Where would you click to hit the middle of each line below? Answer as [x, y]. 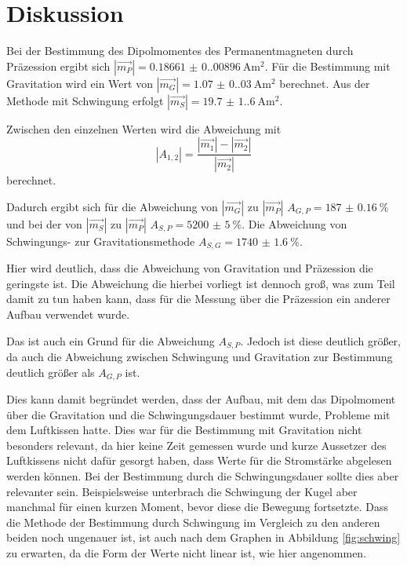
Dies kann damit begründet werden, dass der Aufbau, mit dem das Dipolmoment [201, 399]
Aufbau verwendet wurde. [68, 314]
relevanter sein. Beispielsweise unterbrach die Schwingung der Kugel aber [182, 491]
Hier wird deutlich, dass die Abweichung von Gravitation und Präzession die [190, 268]
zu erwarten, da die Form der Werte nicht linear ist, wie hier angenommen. [187, 553]
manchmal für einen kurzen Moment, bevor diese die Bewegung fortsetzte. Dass [197, 507]
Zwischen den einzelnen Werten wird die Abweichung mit [144, 128]
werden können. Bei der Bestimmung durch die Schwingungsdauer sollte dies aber [203, 476]
